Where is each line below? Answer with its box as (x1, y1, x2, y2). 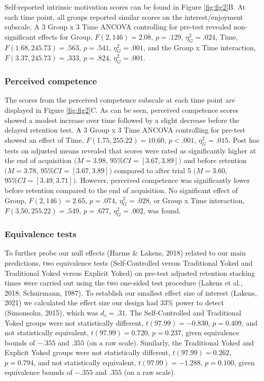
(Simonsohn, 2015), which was (5, 307, 98, 317)
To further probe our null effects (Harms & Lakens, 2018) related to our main (5, 247, 246, 258)
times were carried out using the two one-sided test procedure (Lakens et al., (5, 277, 243, 288)
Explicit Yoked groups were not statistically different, (5, 347, 170, 358)
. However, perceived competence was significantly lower (76, 175, 250, 185)
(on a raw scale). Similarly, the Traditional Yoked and (86, 337, 254, 347)
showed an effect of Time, (5, 134, 84, 145)
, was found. (143, 205, 181, 216)
